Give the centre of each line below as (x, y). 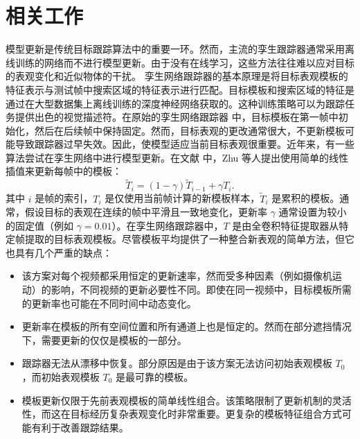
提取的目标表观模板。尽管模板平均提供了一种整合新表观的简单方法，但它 (189, 239)
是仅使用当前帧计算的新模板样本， (182, 198)
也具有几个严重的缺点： (59, 252)
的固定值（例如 (39, 225)
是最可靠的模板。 (155, 377)
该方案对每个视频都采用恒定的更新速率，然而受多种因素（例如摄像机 (177, 276)
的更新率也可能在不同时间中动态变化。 (109, 303)
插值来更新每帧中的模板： (64, 171)
